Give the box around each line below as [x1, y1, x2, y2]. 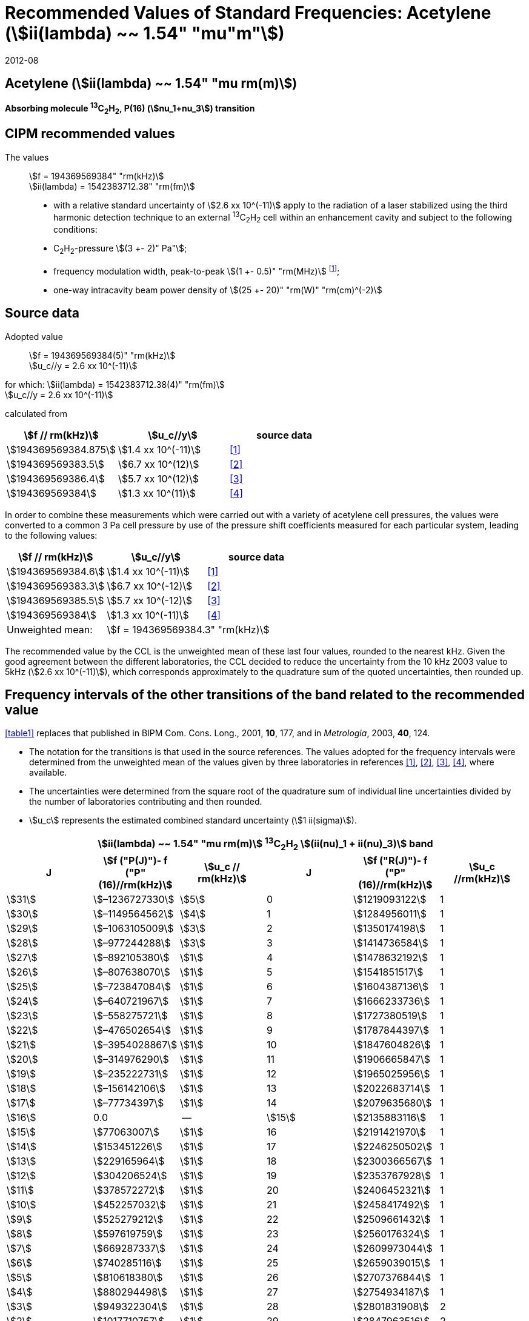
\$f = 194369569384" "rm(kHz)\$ [29, 170, 164, 181]
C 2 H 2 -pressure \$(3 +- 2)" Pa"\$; [53, 243, 187, 256]
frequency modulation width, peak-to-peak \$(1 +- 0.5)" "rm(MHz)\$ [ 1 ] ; [53, 264, 340, 276]
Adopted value [5, 331, 63, 342]
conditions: [53, 224, 98, 235]
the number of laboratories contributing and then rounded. [29, 796, 262, 807]
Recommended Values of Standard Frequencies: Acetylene [5, 2, 491, 23]
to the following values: [5, 530, 98, 541]
